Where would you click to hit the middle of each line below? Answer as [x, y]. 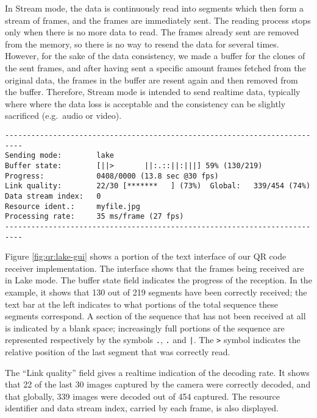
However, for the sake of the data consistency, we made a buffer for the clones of [155, 56]
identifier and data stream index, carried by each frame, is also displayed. [142, 408]
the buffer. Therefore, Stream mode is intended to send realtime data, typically [153, 92]
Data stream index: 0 [53, 196]
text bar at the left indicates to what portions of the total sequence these [141, 304]
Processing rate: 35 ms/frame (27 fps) [94, 217]
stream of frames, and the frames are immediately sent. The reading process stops [158, 20]
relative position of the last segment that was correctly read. [118, 351]
